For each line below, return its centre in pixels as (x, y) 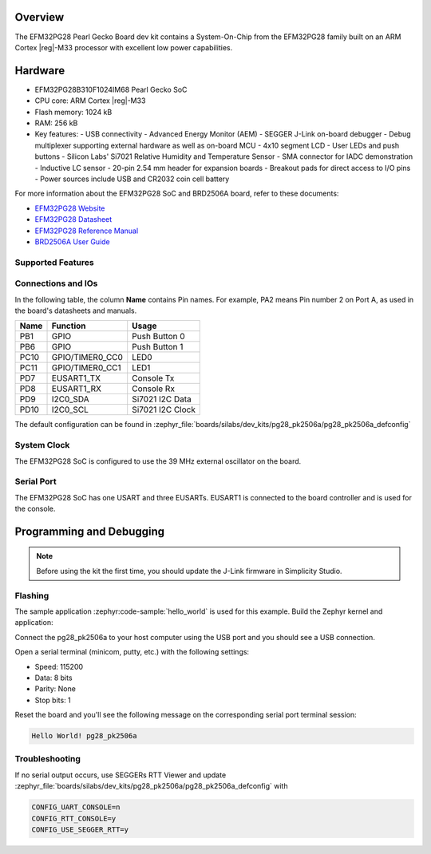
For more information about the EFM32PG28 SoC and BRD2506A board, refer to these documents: (177, 194)
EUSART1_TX (76, 378)
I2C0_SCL (70, 409)
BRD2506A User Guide (73, 241)
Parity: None (55, 689)
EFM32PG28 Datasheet (73, 219)
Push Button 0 (158, 337)
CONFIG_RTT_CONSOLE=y (74, 818)
